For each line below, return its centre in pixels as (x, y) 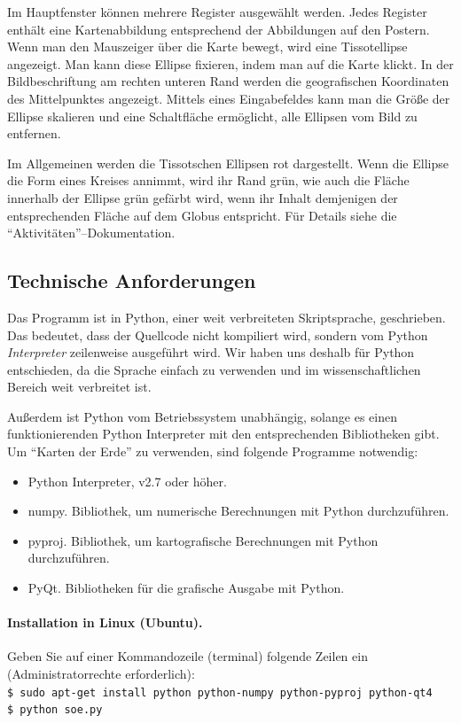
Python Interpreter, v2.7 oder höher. (127, 481)
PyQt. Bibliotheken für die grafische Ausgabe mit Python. (186, 588)
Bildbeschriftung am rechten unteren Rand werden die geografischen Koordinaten (228, 81)
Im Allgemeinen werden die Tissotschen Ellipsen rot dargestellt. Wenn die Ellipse (228, 163)
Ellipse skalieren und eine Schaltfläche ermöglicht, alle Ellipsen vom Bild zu (212, 116)
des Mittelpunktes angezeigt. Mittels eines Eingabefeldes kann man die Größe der (229, 98)
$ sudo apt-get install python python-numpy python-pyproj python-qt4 (220, 692)
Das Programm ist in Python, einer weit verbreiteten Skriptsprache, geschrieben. (227, 317)
